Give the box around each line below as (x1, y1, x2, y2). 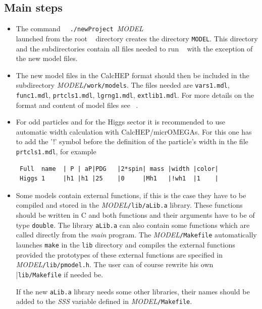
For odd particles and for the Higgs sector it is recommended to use (16, 116, 225, 127)
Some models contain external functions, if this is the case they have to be (16, 190, 246, 200)
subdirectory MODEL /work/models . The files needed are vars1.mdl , (16, 80, 230, 90)
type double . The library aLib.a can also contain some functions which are (16, 219, 250, 230)
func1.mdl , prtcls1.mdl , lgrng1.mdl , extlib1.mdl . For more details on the (16, 89, 254, 100)
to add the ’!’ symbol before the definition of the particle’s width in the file (16, 136, 248, 147)
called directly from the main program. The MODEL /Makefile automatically (16, 229, 257, 240)
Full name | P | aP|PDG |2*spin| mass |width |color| (19, 165, 219, 172)
